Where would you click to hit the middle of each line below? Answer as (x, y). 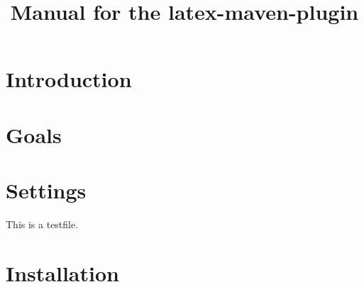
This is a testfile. (42, 224)
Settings (46, 190)
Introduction (69, 79)
